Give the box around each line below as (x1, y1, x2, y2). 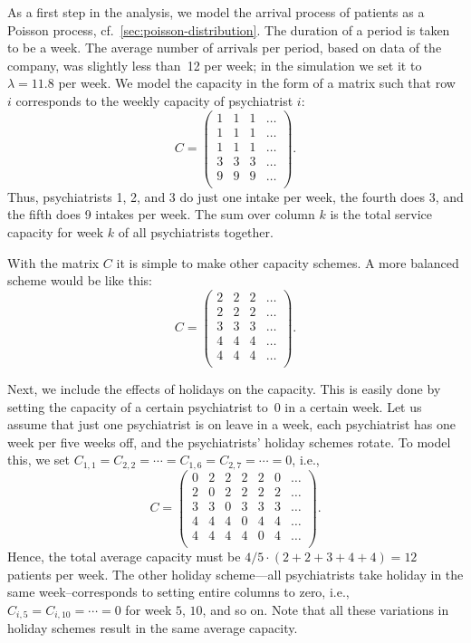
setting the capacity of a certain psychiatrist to (7, 397, 268, 416)
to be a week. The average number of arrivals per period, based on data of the (7, 38, 442, 57)
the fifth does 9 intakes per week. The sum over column (7, 205, 315, 224)
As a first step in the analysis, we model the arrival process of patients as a (7, 3, 425, 21)
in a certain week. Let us (284, 397, 422, 416)
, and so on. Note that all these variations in (202, 600, 449, 619)
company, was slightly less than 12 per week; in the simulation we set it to (7, 55, 422, 74)
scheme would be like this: (7, 271, 152, 290)
